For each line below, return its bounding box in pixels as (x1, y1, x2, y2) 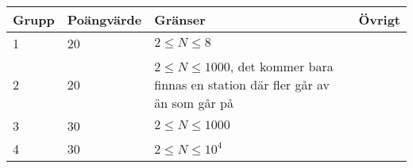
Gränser (154, 10, 206, 29)
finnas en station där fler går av (154, 75, 330, 94)
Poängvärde (67, 10, 142, 29)
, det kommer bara (230, 57, 334, 75)
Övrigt (358, 10, 400, 29)
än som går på (154, 94, 234, 112)
